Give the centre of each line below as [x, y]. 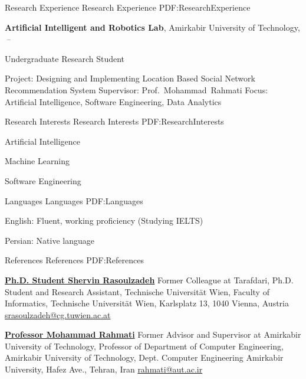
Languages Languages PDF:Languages [74, 200]
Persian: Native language [50, 240]
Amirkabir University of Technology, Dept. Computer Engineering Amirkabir [144, 357]
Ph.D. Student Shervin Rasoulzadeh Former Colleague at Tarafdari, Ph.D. [149, 280]
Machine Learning [37, 161]
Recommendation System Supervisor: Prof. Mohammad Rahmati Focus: [136, 89]
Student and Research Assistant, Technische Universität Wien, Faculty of [137, 291]
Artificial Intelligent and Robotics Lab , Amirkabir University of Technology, [152, 27]
